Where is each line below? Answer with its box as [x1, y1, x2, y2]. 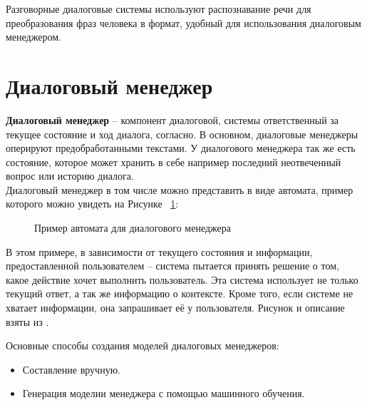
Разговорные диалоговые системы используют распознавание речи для [6, 1, 311, 16]
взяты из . [6, 314, 49, 329]
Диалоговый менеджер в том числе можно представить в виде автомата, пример [6, 182, 353, 197]
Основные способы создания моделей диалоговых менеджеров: [6, 338, 279, 353]
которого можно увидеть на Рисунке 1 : [6, 196, 179, 211]
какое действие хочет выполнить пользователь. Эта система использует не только [6, 272, 358, 287]
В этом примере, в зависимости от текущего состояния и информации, [6, 244, 313, 259]
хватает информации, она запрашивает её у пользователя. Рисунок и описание [6, 300, 345, 315]
